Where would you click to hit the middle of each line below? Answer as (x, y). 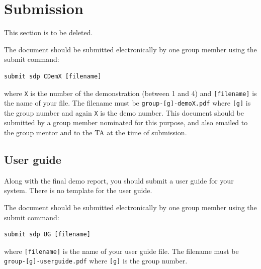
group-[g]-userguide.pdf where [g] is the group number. (96, 261)
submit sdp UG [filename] (47, 235)
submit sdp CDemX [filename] (53, 76)
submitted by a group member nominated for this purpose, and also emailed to (126, 122)
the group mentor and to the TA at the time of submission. (96, 132)
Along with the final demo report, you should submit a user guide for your (119, 180)
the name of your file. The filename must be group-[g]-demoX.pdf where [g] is (127, 103)
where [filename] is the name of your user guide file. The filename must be (121, 251)
